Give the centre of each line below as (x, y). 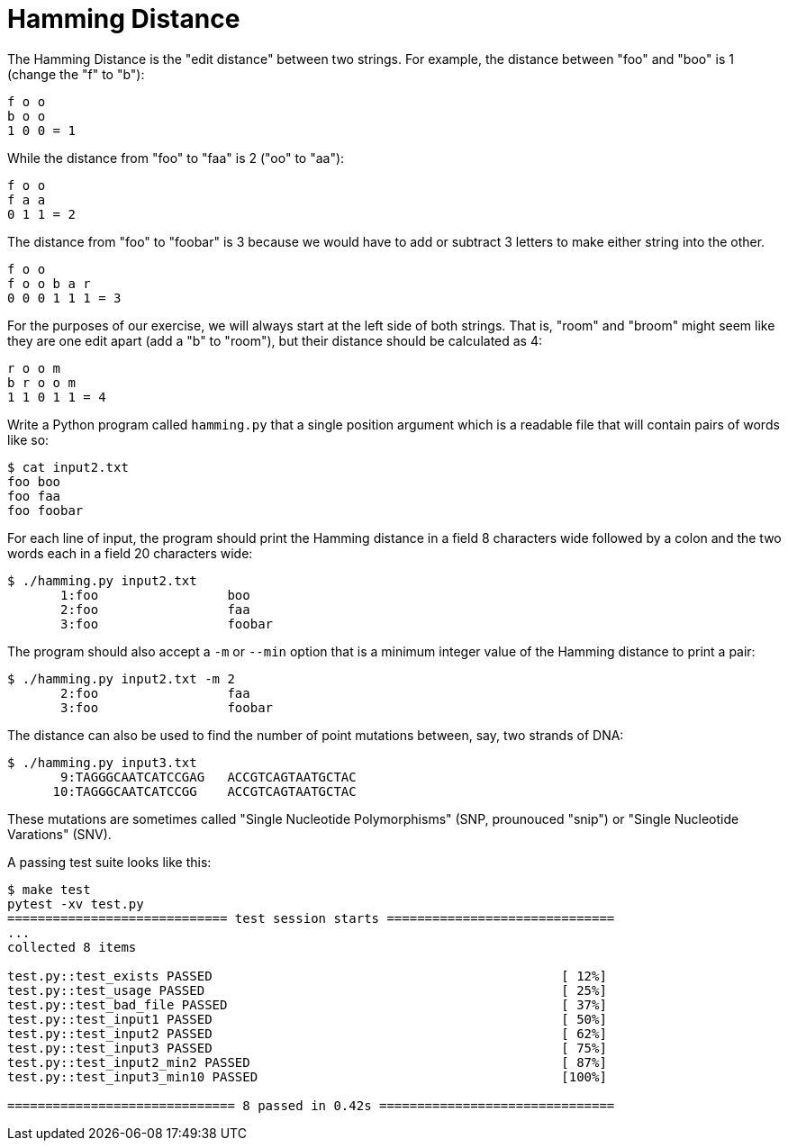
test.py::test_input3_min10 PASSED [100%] (307, 1076)
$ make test (49, 889)
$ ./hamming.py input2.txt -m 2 (121, 678)
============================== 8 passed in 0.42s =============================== (311, 1105)
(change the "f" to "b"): (76, 74)
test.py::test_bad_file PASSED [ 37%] (307, 1004)
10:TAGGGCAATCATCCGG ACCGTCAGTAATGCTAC (204, 791)
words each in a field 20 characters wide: (130, 553)
